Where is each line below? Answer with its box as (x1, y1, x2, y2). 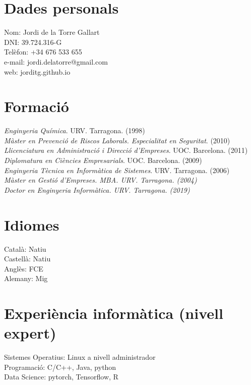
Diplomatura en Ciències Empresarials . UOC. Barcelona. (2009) (4, 155, 202, 165)
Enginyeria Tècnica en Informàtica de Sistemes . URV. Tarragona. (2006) (4, 164, 230, 175)
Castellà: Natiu (4, 253, 51, 264)
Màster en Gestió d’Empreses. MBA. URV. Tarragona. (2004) (4, 175, 197, 185)
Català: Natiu (4, 243, 46, 254)
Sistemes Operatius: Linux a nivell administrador (4, 352, 156, 362)
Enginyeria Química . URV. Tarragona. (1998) (4, 125, 145, 136)
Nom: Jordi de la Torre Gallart (4, 27, 100, 37)
